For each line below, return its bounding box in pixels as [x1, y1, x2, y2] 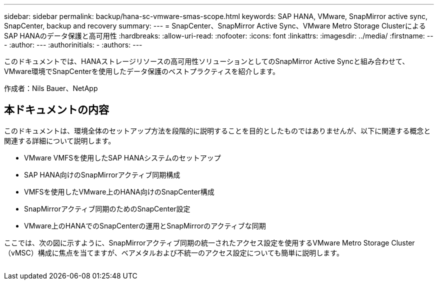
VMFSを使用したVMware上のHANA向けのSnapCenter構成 [24, 187, 214, 196]
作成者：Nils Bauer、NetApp [4, 84, 98, 92]
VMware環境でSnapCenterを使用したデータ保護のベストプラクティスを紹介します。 [4, 67, 280, 75]
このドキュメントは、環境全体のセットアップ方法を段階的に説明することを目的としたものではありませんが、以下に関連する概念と [4, 126, 431, 135]
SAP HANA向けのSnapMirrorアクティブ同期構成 [24, 170, 180, 179]
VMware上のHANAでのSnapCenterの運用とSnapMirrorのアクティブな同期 [24, 221, 266, 230]
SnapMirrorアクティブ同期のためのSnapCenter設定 [24, 204, 190, 213]
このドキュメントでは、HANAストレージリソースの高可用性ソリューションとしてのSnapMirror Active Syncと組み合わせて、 [4, 57, 409, 65]
